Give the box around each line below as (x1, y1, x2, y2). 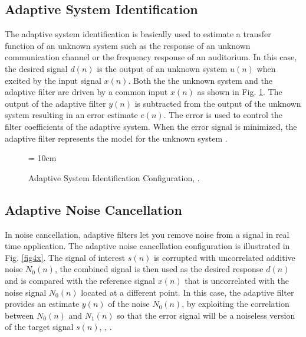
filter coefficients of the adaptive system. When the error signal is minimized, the (5, 120, 297, 132)
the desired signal (5, 62, 68, 74)
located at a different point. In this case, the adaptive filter (81, 286, 294, 298)
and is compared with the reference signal (5, 274, 155, 286)
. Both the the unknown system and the (128, 74, 272, 86)
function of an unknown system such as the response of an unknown (5, 39, 251, 51)
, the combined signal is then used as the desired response (54, 263, 264, 275)
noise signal (5, 286, 47, 298)
